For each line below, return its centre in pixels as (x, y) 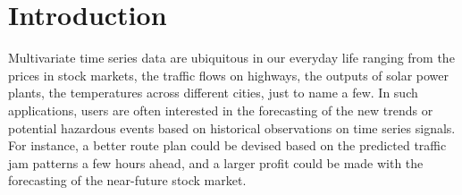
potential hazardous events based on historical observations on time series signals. (232, 127)
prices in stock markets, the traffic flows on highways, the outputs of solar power (229, 75)
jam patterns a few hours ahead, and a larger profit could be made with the (216, 162)
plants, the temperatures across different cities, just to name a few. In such (213, 93)
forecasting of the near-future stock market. (127, 180)
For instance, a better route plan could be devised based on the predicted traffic (227, 145)
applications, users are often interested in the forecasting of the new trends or (221, 110)
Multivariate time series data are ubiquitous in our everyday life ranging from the (231, 58)
